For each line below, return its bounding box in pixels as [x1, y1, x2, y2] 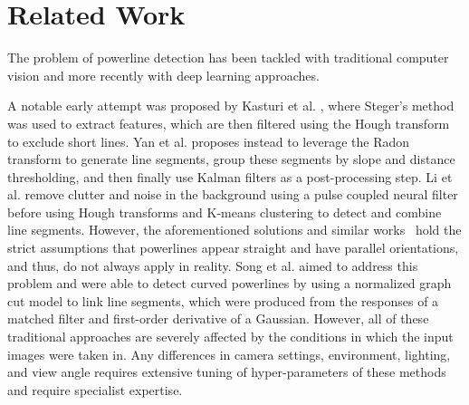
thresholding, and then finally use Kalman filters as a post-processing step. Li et [7, 167, 453, 186]
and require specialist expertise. [7, 380, 183, 399]
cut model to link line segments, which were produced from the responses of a [7, 291, 439, 310]
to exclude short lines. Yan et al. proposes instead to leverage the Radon [7, 131, 410, 150]
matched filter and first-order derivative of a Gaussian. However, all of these [7, 309, 429, 328]
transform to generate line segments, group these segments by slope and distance [7, 149, 455, 169]
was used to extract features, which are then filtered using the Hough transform [7, 113, 450, 132]
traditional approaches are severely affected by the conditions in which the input [7, 327, 454, 346]
